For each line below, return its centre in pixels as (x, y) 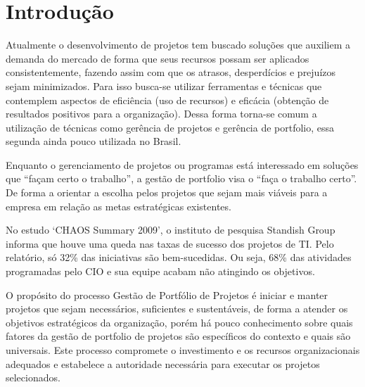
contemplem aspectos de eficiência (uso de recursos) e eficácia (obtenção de (167, 100)
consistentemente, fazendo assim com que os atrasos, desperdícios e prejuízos (171, 72)
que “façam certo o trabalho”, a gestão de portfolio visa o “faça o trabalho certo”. (181, 178)
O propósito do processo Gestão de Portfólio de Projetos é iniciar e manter (167, 294)
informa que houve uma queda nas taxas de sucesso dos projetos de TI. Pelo (170, 243)
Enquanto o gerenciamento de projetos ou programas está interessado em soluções (182, 164)
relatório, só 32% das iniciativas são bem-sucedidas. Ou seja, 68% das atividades (179, 257)
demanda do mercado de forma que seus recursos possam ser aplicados (158, 58)
